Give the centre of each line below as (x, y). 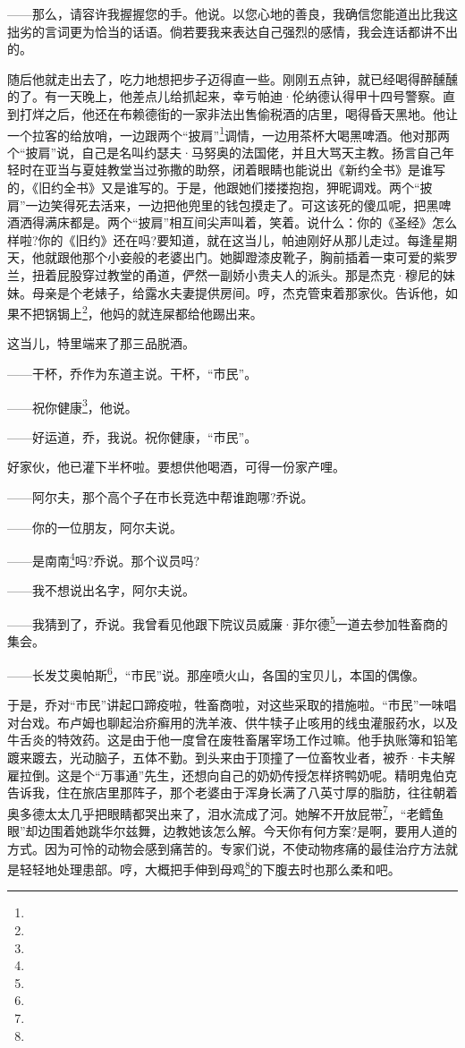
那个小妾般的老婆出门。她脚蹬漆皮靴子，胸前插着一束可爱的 (257, 257)
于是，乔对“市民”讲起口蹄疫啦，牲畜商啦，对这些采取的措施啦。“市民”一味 (226, 705)
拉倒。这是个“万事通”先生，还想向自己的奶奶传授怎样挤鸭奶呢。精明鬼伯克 (238, 775)
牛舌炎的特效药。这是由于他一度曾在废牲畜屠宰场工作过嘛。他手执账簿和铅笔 (232, 740)
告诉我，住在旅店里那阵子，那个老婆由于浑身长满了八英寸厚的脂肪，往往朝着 (232, 792)
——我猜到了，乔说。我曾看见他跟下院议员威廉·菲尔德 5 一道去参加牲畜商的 (228, 622)
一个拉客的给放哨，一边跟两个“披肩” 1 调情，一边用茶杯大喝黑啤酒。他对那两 (229, 133)
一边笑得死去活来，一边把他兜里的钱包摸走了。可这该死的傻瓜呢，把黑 (232, 204)
